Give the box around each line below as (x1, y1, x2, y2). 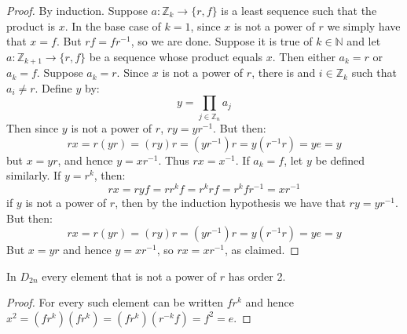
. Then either (272, 48, 335, 64)
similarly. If (6, 167, 61, 183)
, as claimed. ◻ (225, 241, 299, 258)
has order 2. (228, 267, 286, 284)
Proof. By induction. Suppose (6, 2, 148, 18)
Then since (6, 120, 59, 136)
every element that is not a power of (42, 267, 217, 284)
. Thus (158, 151, 189, 168)
